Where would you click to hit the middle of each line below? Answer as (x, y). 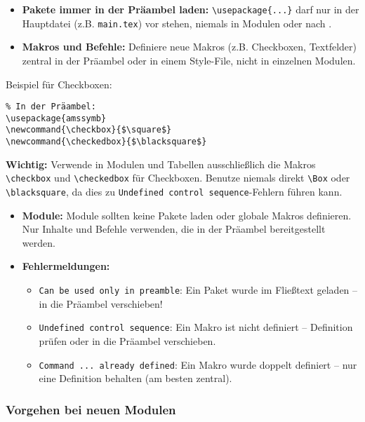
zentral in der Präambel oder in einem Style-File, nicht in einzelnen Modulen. (189, 60)
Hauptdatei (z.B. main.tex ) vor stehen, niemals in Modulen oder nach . (177, 23)
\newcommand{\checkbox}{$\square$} (89, 130)
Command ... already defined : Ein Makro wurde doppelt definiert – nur (198, 364)
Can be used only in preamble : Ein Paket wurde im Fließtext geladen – (198, 290)
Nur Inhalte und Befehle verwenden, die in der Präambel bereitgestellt (174, 229)
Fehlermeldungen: (66, 266)
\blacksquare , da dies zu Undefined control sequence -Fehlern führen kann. (174, 191)
